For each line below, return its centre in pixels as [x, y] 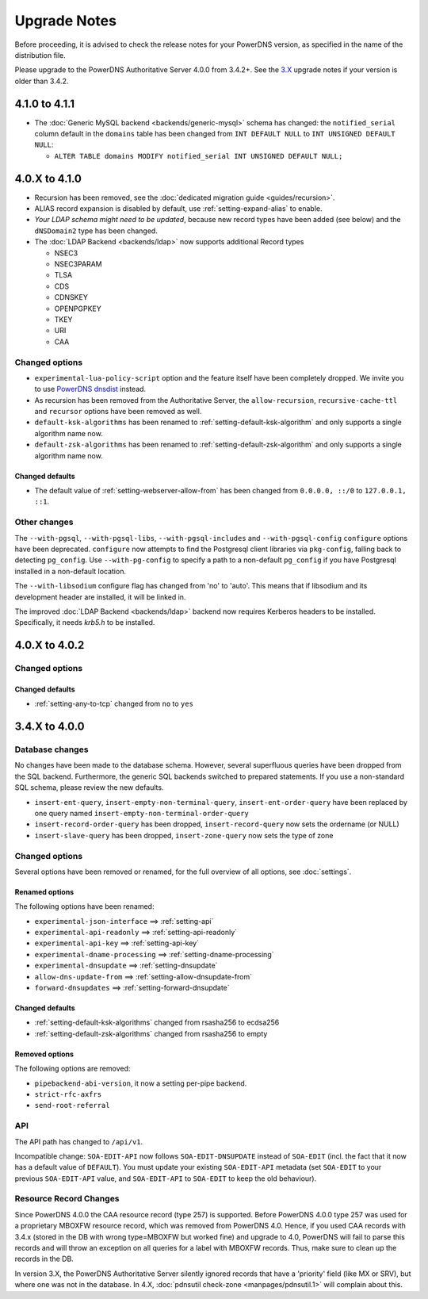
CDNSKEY [71, 297]
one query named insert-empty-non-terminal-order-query [142, 813]
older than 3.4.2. [42, 81]
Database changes [52, 749]
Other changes [44, 522]
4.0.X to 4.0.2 [50, 645]
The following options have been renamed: [84, 906]
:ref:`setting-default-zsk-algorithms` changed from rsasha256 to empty [151, 1033]
